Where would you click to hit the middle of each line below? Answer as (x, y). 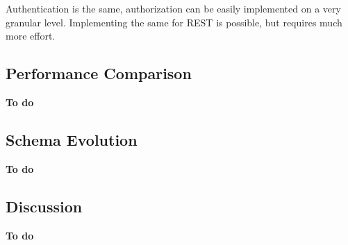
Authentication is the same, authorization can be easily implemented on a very (173, 8)
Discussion (44, 206)
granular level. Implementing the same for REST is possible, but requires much (174, 22)
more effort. (31, 36)
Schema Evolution (72, 139)
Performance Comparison (99, 73)
